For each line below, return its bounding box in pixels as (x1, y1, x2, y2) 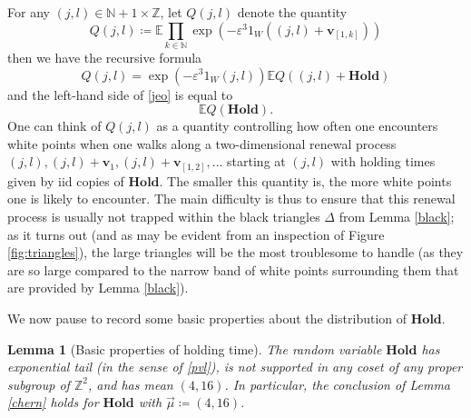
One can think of (7, 116, 102, 135)
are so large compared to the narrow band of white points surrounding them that (7, 260, 459, 279)
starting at (227, 152, 286, 171)
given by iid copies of (7, 171, 124, 190)
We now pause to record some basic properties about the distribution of (7, 308, 407, 327)
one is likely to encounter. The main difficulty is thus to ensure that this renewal (7, 189, 456, 208)
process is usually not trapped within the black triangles (7, 207, 320, 225)
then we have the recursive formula (7, 47, 202, 66)
